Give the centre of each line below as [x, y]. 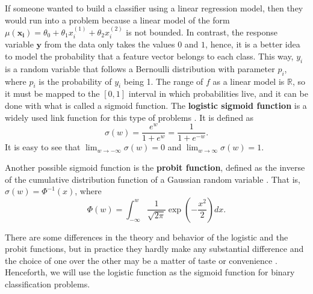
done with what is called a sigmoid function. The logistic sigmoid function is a [156, 105]
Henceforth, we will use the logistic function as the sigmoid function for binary [150, 272]
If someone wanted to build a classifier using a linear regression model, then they [154, 8]
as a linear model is [249, 81]
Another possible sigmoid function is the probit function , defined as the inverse [155, 167]
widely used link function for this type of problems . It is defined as [129, 117]
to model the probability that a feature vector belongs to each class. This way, [149, 56]
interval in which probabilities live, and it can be [218, 93]
